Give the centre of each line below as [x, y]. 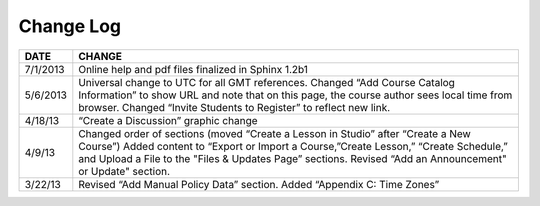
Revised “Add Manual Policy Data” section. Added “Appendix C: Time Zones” [259, 184]
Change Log [70, 26]
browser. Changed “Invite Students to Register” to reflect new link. [234, 107]
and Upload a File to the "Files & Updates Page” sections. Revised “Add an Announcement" [292, 158]
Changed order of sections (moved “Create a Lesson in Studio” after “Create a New [275, 133]
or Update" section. [124, 171]
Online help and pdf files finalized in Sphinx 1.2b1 [193, 69]
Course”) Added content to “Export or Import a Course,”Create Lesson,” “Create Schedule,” [293, 146]
